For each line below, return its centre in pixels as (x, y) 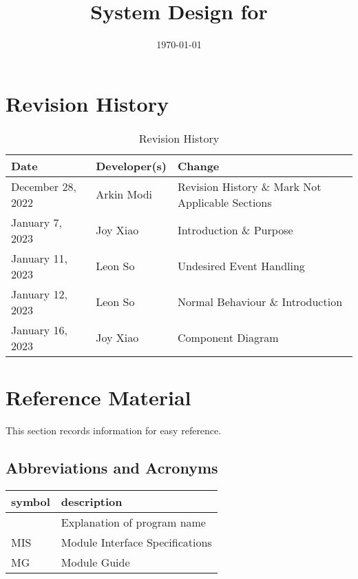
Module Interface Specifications (136, 542)
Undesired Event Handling (241, 266)
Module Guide (95, 562)
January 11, (40, 258)
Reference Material (98, 397)
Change (198, 165)
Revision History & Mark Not (249, 186)
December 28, (44, 186)
